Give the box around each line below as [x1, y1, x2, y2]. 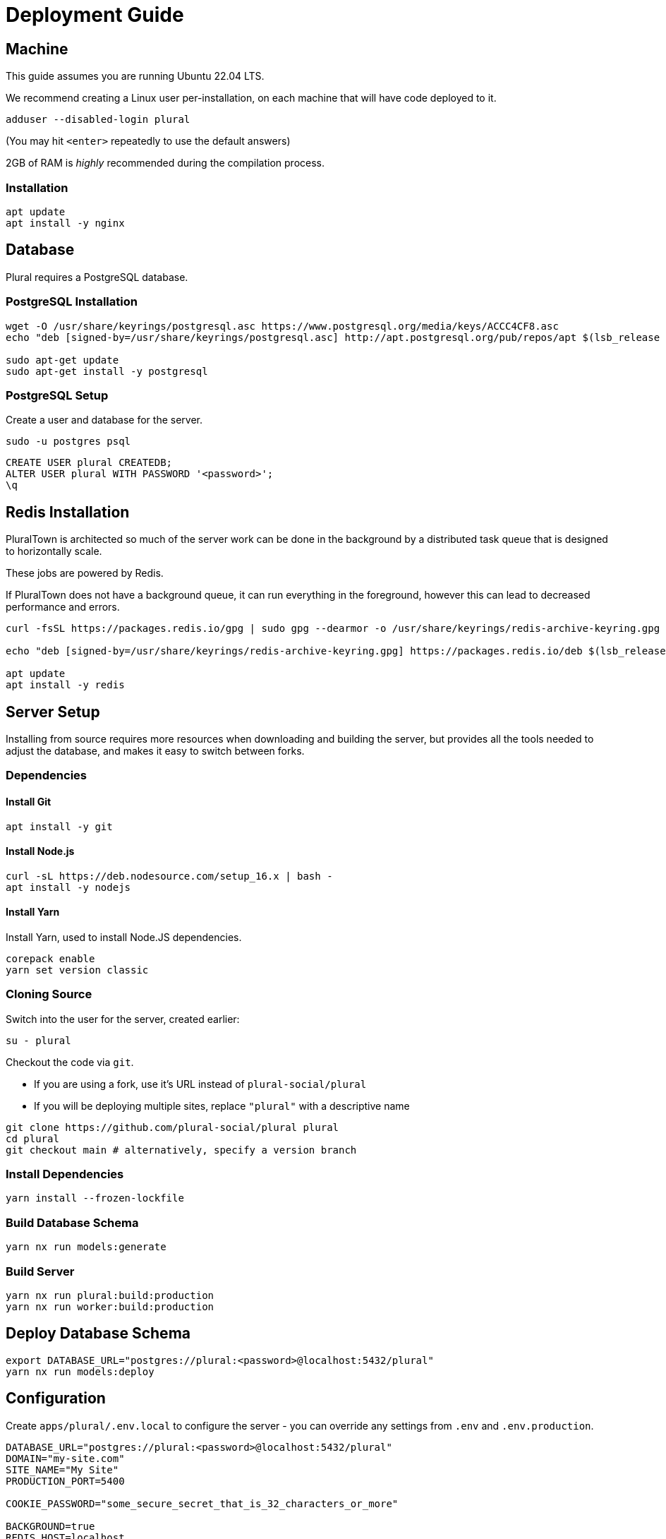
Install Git [6, 795, 52, 808]
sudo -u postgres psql [6, 436, 131, 448]
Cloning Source [6, 987, 92, 1002]
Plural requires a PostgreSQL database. [6, 270, 188, 283]
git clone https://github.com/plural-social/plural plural [6, 1121, 339, 1133]
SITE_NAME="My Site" [6, 1463, 119, 1475]
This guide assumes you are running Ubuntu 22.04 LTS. [6, 70, 265, 83]
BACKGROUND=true [6, 1520, 95, 1532]
